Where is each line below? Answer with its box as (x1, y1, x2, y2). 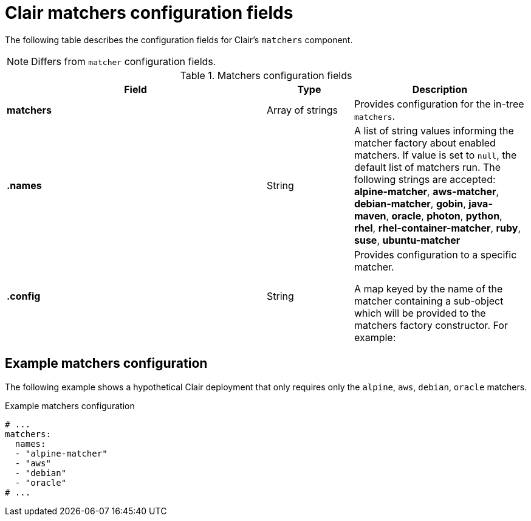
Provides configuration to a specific (354, 248, 517, 261)
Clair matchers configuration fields (5, 2, 293, 23)
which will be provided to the (354, 306, 486, 319)
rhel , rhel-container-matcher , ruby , (354, 221, 521, 234)
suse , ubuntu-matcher (354, 233, 461, 246)
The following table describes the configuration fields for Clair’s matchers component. (5, 34, 353, 45)
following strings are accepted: (354, 173, 496, 185)
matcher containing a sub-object (354, 294, 504, 307)
